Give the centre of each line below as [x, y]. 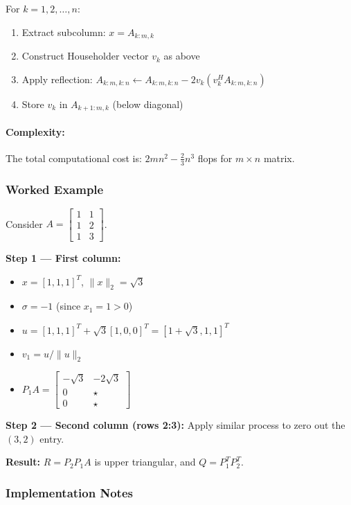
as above [182, 56]
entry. [52, 438]
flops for [215, 158]
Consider [24, 223]
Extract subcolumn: [64, 32]
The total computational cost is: [74, 158]
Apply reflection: [57, 79]
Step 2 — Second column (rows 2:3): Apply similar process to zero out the [175, 424]
